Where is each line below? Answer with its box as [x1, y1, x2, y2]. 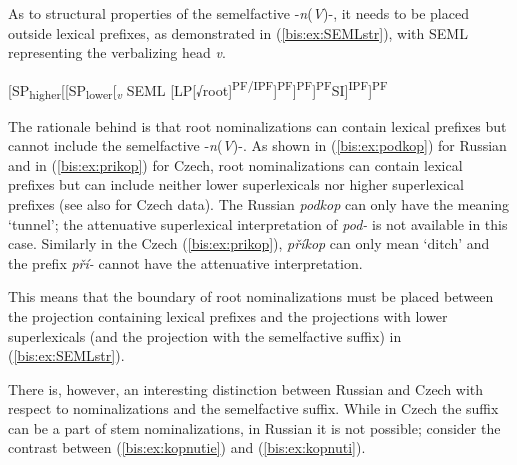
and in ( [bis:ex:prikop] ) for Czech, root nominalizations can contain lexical [8, 154, 463, 175]
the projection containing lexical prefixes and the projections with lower [8, 305, 448, 326]
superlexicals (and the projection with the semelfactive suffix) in [8, 325, 402, 346]
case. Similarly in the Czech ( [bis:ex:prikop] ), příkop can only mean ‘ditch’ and [8, 233, 490, 254]
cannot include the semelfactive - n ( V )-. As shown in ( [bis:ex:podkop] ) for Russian [8, 135, 507, 156]
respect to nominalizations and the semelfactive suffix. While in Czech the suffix [8, 398, 499, 419]
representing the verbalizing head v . [8, 42, 226, 63]
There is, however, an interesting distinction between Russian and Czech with [8, 378, 484, 399]
